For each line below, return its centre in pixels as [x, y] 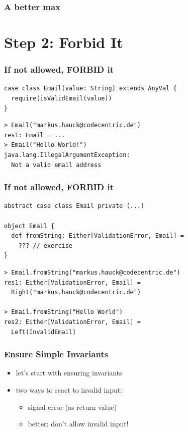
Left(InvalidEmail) [44, 332]
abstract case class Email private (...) [74, 206]
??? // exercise [45, 246]
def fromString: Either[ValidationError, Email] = [98, 236]
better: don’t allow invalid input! [78, 424]
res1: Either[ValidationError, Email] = [73, 282]
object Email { [29, 226]
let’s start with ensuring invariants [69, 373]
